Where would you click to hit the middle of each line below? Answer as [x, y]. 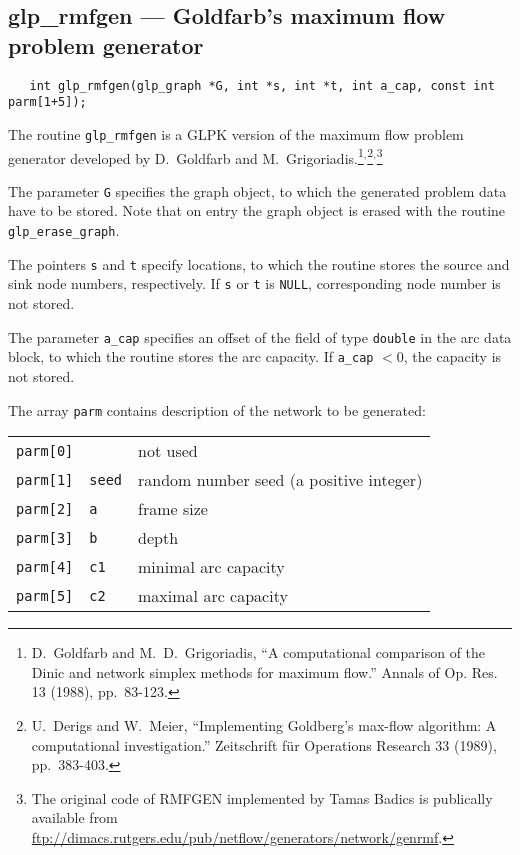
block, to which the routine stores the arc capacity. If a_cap [191, 356]
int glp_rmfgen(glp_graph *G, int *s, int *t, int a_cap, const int [262, 85]
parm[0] [45, 450]
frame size [173, 509]
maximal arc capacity [213, 596]
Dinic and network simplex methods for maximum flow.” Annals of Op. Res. [264, 671]
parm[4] [45, 566]
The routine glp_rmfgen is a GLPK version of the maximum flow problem [236, 133]
